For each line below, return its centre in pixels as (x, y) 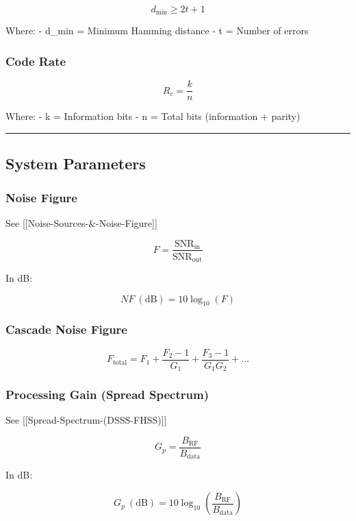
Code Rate (36, 61)
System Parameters (76, 163)
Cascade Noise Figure (66, 329)
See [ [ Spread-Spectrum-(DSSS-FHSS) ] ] (86, 420)
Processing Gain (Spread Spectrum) (107, 395)
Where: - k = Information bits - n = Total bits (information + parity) (153, 116)
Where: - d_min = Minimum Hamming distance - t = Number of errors (157, 31)
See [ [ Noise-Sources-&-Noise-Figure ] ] (81, 222)
